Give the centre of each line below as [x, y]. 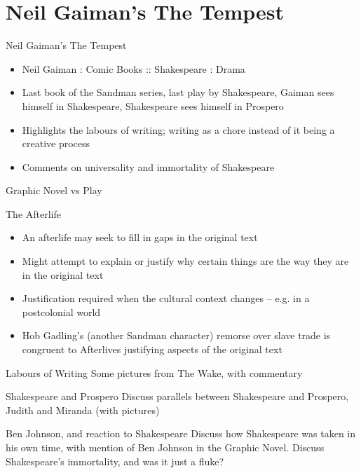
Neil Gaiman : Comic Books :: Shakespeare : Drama [134, 68]
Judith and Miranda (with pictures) [83, 410]
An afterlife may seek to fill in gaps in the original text [140, 237]
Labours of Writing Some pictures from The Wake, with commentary [154, 372]
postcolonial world [61, 311]
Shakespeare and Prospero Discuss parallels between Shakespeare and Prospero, [177, 396]
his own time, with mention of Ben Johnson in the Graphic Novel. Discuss [165, 447]
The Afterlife [33, 213]
